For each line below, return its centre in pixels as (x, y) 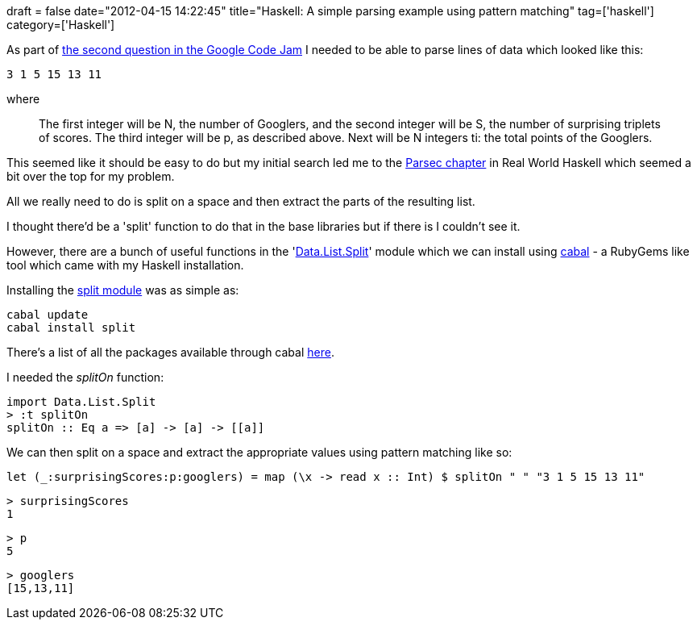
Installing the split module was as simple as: (123, 290)
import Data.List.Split (81, 402)
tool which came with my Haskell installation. (125, 265)
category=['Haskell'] (61, 25)
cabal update (48, 315)
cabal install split (71, 328)
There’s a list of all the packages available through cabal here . (170, 352)
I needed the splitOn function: (85, 377)
